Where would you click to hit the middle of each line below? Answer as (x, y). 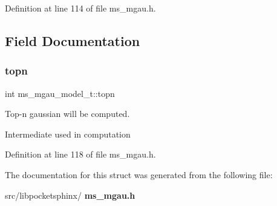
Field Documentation (73, 40)
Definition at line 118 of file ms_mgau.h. (80, 154)
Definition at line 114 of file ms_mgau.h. (80, 8)
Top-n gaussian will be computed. (67, 114)
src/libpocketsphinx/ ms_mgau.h (70, 195)
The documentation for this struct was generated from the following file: (139, 174)
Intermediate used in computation (68, 134)
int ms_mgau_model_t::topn (60, 93)
